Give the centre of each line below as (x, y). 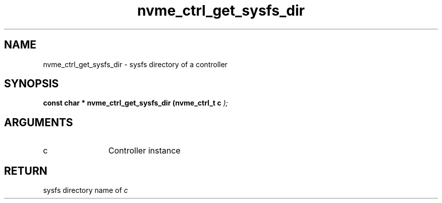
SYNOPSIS (32, 84)
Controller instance (144, 151)
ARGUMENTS (39, 122)
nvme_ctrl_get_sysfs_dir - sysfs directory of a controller (135, 64)
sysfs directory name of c (86, 190)
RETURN (26, 171)
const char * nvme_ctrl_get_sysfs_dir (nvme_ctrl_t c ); (135, 103)
